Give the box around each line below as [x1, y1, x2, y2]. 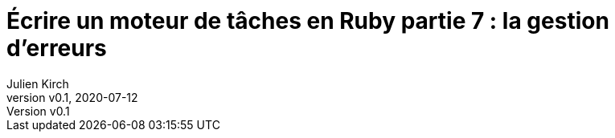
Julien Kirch [6, 76, 69, 91]
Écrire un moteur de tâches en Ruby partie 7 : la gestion [6, 7, 609, 34]
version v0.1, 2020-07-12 [6, 90, 138, 104]
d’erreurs [6, 34, 107, 62]
